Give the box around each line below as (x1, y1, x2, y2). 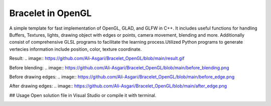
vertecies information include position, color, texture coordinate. (9, 46, 142, 52)
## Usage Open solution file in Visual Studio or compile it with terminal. (9, 92, 157, 98)
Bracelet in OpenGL (9, 8, 92, 19)
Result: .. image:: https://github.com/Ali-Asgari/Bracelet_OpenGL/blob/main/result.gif (9, 55, 185, 61)
